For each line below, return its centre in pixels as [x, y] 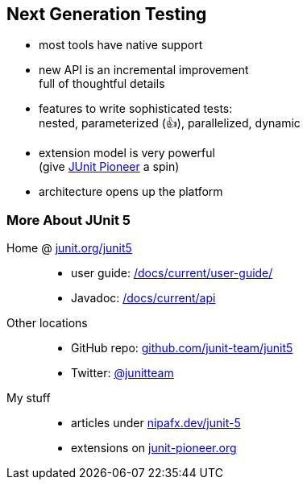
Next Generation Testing [107, 14]
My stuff [29, 398]
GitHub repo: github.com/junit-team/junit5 [182, 348]
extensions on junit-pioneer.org [154, 448]
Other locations [47, 323]
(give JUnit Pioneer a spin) [109, 167]
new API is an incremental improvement [144, 70]
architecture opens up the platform [131, 192]
